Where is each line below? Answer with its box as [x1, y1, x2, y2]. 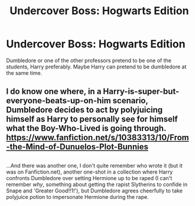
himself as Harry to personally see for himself [6, 114, 178, 125]
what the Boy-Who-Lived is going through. [6, 123, 167, 133]
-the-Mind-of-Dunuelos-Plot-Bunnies [6, 142, 149, 152]
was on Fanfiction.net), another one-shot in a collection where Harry [6, 168, 173, 175]
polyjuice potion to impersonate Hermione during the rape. [6, 193, 149, 200]
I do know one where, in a [6, 87, 102, 97]
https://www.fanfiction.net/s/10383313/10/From [6, 133, 189, 143]
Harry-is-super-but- [103, 87, 180, 97]
